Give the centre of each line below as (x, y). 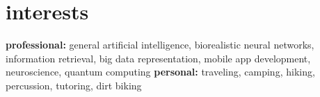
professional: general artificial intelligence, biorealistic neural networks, (160, 45)
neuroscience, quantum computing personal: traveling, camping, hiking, (160, 72)
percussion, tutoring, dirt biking (74, 85)
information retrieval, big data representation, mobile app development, (158, 58)
